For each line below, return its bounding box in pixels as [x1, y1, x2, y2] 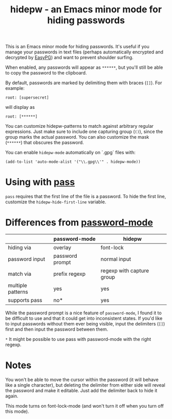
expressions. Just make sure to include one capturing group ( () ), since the [5, 128, 163, 135]
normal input [100, 256, 132, 263]
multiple [8, 282, 27, 289]
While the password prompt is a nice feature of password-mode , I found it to [5, 310, 162, 316]
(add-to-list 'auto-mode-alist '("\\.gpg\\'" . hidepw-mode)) [5, 159, 141, 165]
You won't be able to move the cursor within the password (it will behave [5, 376, 159, 383]
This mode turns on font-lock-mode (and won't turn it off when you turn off [5, 403, 164, 409]
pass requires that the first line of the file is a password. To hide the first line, [5, 194, 166, 200]
